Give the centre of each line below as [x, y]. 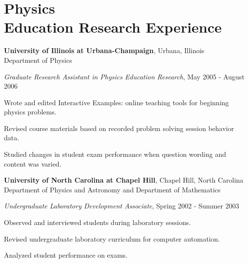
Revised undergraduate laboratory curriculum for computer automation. [112, 238]
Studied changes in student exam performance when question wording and [115, 154]
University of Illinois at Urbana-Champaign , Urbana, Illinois [104, 50]
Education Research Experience [113, 27]
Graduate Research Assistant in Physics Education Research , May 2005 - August [124, 76]
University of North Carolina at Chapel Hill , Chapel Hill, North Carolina [124, 180]
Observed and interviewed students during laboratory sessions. [97, 222]
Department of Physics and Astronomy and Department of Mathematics [112, 189]
